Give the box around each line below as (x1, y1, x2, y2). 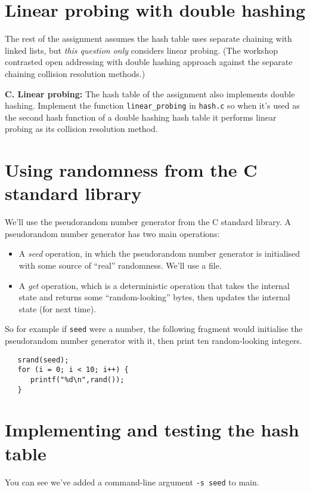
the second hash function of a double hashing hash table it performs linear (5, 110, 277, 123)
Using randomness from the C (5, 158, 258, 182)
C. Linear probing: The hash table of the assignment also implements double (5, 87, 295, 100)
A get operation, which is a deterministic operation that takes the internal (18, 279, 290, 291)
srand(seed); (17, 355, 69, 364)
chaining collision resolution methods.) (5, 67, 145, 79)
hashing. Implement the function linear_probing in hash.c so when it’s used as (5, 99, 300, 112)
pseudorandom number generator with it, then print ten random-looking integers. (5, 334, 302, 347)
